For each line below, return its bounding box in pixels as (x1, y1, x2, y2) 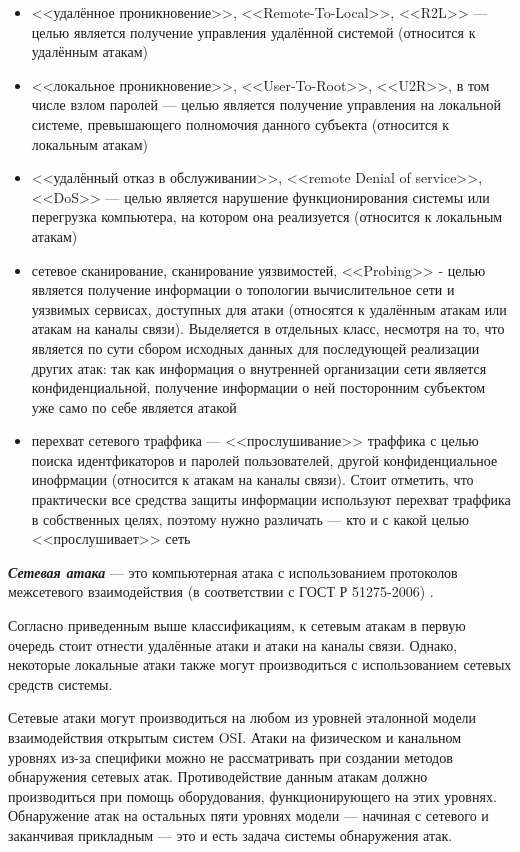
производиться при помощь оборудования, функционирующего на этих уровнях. (8, 785, 497, 806)
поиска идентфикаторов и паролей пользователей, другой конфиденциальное (31, 449, 498, 470)
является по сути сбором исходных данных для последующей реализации (31, 337, 480, 358)
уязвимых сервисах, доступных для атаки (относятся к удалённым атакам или (31, 298, 507, 319)
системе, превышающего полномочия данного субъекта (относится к (31, 113, 450, 134)
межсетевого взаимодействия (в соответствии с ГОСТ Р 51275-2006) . (8, 581, 434, 602)
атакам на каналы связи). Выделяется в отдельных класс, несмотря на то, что (31, 318, 505, 339)
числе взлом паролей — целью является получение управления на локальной (31, 94, 502, 115)
